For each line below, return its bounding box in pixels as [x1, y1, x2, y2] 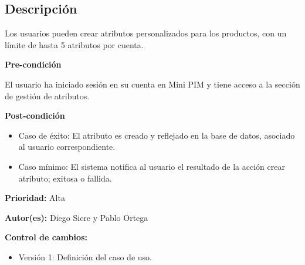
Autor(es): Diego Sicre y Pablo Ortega [5, 211, 148, 223]
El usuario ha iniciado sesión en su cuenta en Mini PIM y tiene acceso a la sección [5, 78, 300, 90]
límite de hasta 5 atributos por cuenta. [5, 38, 144, 51]
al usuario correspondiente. [18, 140, 116, 153]
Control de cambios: [5, 231, 87, 243]
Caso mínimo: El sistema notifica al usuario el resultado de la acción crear [18, 160, 285, 172]
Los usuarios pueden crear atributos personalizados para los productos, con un [5, 27, 287, 39]
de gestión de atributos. [5, 89, 90, 102]
